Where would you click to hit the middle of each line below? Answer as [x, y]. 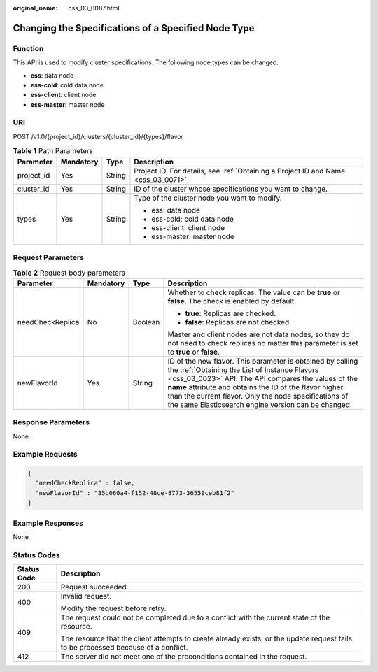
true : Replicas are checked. [231, 313]
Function [28, 48]
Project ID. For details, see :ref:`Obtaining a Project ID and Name [240, 171]
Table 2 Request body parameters [69, 273]
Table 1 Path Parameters [53, 151]
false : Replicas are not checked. [238, 322]
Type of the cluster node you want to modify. [208, 198]
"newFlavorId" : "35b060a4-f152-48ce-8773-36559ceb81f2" [135, 493]
